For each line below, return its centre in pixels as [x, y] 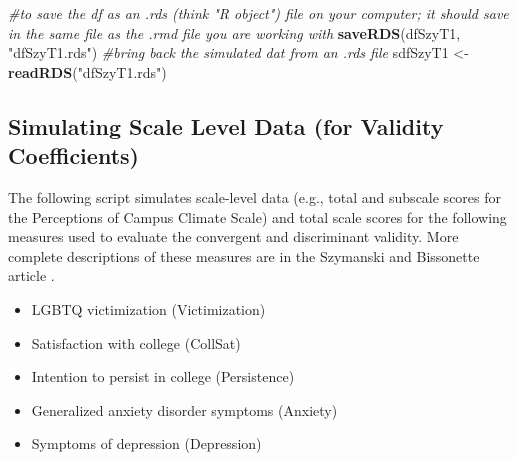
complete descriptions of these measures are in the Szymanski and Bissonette [244, 255]
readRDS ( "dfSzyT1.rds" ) [87, 71]
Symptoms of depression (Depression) [146, 443]
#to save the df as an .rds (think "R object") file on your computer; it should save [258, 13]
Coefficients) [73, 155]
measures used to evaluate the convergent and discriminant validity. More [233, 236]
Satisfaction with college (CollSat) [136, 342]
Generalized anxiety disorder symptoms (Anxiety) [184, 409]
